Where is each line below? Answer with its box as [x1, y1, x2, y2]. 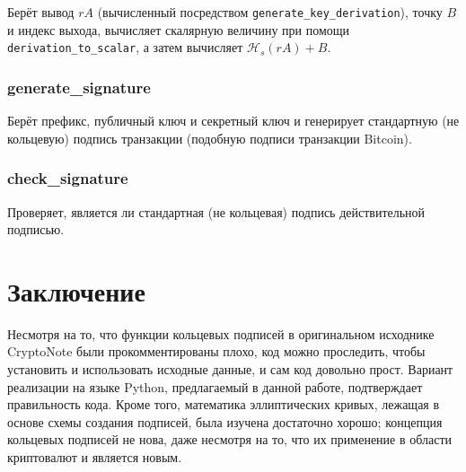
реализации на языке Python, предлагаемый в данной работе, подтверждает [7, 377, 423, 396]
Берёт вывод [7, 3, 75, 21]
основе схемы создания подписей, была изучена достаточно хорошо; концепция [7, 412, 443, 431]
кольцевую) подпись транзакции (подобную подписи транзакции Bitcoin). [7, 128, 412, 147]
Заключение [7, 272, 145, 309]
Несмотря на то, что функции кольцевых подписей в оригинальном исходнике [7, 324, 435, 343]
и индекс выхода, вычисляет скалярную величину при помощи [7, 20, 350, 39]
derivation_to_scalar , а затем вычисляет [7, 38, 243, 57]
